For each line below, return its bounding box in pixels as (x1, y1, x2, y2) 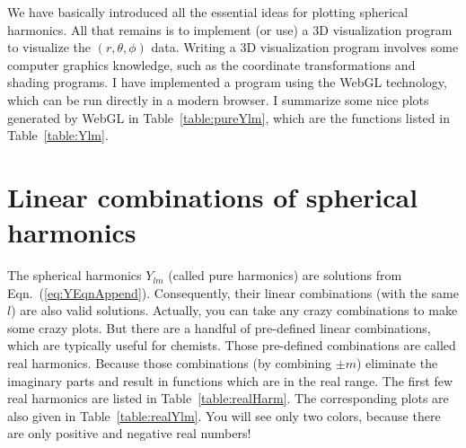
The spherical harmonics (7, 266, 142, 285)
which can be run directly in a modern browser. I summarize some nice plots (7, 90, 429, 109)
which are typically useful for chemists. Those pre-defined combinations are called (7, 336, 456, 355)
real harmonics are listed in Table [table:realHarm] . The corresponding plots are (7, 389, 449, 408)
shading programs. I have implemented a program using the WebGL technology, (7, 73, 447, 92)
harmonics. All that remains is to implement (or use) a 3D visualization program (7, 20, 453, 39)
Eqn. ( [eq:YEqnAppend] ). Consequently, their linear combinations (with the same (7, 283, 459, 302)
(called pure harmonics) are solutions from (168, 266, 402, 285)
